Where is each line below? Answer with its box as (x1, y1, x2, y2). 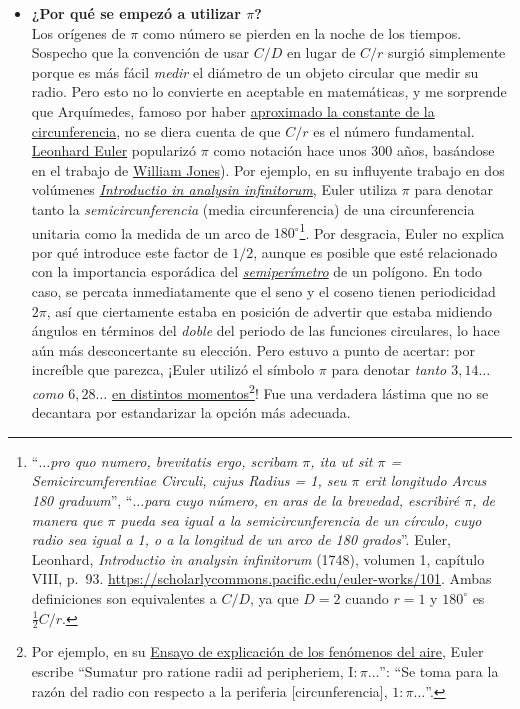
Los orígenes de (31, 22, 126, 43)
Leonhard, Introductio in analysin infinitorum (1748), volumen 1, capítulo (31, 548, 485, 569)
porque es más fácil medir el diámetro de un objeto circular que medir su (31, 61, 479, 82)
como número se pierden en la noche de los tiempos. (142, 22, 462, 43)
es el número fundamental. (313, 120, 475, 141)
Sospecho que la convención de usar (31, 42, 249, 63)
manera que (31, 509, 103, 530)
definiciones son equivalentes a (31, 587, 217, 608)
